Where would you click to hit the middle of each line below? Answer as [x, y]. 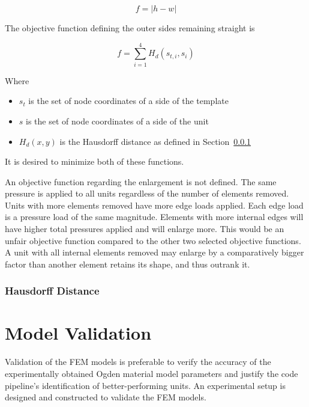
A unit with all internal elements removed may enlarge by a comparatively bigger [154, 252]
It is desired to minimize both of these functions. [94, 161]
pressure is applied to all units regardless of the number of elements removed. [147, 193]
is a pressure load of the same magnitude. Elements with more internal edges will [154, 217]
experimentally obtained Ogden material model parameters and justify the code [151, 373]
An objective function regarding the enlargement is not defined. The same [141, 181]
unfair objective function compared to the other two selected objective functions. [153, 240]
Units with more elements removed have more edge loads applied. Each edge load [154, 205]
